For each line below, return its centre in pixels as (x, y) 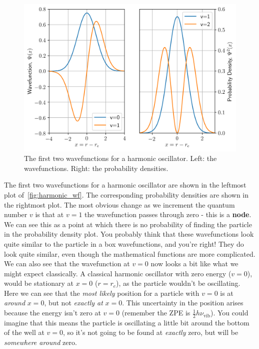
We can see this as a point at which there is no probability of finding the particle (128, 224)
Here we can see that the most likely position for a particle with (102, 293)
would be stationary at (39, 283)
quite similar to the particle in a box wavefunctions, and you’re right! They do (124, 243)
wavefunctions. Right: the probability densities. (96, 168)
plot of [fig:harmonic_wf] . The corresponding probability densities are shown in (126, 194)
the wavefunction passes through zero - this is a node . (168, 214)
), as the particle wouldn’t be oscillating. (178, 283)
